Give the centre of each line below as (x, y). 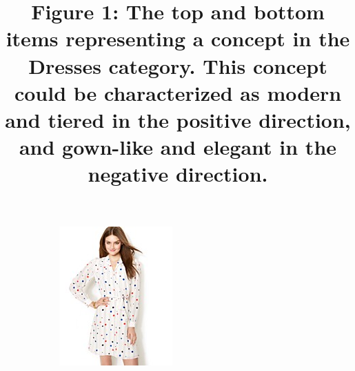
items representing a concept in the (178, 38)
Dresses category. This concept (178, 65)
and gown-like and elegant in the (178, 147)
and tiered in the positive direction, (178, 119)
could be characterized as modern (178, 92)
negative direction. (178, 174)
